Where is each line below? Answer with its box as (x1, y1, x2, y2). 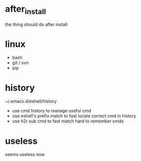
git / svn (12, 60, 29, 66)
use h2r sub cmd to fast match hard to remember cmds (12, 118, 124, 124)
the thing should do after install (5, 21, 68, 27)
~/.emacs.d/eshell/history (5, 98, 57, 104)
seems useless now (5, 152, 45, 158)
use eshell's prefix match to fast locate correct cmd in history (12, 113, 136, 119)
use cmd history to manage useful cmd (12, 108, 92, 114)
